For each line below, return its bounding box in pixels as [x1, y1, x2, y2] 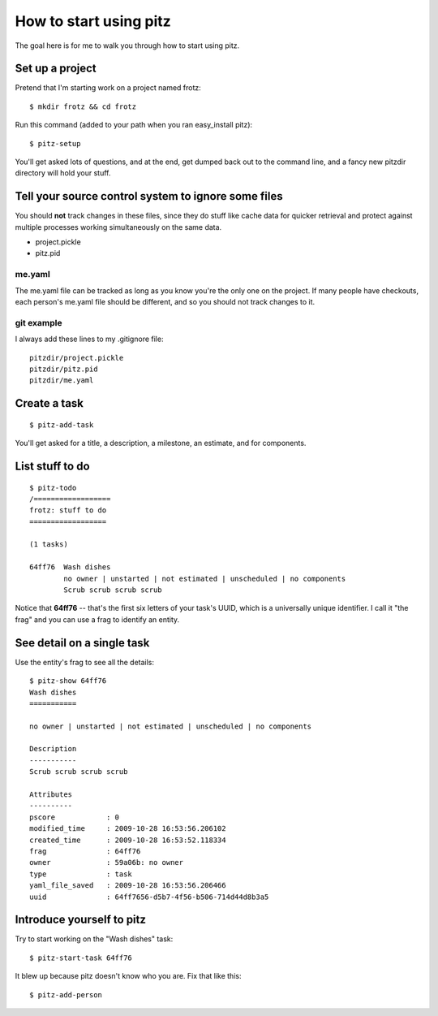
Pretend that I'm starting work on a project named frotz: [15, 83, 202, 93]
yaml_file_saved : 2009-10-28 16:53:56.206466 [29, 881, 226, 890]
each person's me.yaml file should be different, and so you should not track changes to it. [15, 297, 316, 307]
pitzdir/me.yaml [29, 376, 94, 385]
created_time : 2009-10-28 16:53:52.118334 [29, 835, 226, 845]
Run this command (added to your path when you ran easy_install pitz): [15, 120, 253, 130]
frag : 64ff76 [29, 846, 141, 856]
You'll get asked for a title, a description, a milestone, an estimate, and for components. [15, 439, 307, 448]
